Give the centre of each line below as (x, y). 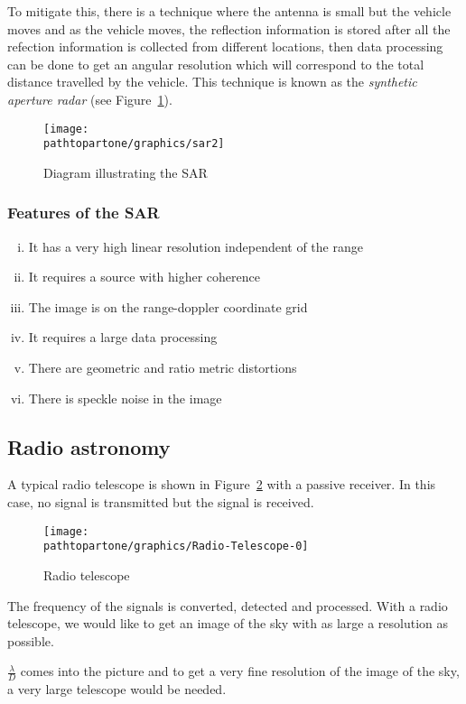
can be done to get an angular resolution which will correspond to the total (216, 64)
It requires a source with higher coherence (144, 277)
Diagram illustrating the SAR (126, 172)
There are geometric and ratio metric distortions (163, 368)
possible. (31, 640)
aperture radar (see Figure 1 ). (90, 99)
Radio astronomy (89, 446)
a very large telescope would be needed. (117, 689)
